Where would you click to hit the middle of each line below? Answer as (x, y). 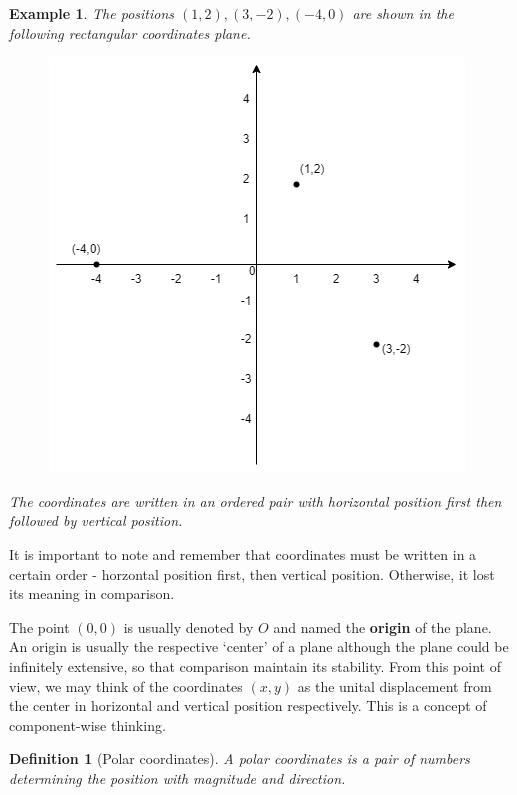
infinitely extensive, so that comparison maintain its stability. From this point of (255, 665)
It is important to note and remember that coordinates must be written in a (243, 553)
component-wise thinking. (87, 724)
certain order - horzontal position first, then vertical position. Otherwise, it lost (252, 573)
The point (39, 626)
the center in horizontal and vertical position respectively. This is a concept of (248, 705)
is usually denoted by (188, 626)
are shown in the (403, 13)
